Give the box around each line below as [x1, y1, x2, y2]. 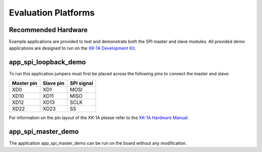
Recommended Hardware [9, 26, 88, 34]
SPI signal [69, 80, 93, 86]
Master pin [12, 80, 37, 86]
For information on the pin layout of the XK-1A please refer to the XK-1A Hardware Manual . [9, 115, 189, 120]
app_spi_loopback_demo [9, 58, 86, 67]
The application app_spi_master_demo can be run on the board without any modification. [9, 140, 187, 146]
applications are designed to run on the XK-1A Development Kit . [9, 45, 136, 51]
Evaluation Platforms [9, 7, 95, 18]
